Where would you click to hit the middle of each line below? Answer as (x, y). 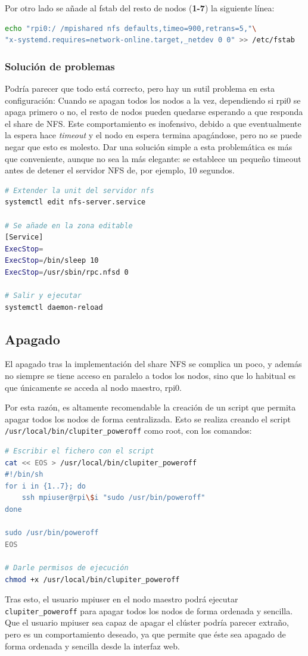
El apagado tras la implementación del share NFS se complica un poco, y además (153, 364)
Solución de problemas (60, 66)
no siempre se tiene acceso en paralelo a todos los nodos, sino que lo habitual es (150, 376)
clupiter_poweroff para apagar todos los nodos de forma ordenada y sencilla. (149, 610)
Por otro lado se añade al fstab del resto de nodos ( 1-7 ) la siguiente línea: (140, 8)
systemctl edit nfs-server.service (75, 202)
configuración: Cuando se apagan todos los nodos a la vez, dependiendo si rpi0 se (153, 100)
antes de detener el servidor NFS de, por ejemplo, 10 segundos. (120, 170)
